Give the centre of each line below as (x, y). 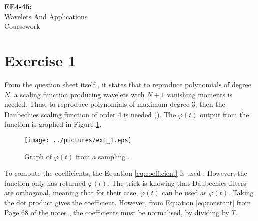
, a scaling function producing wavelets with (77, 94)
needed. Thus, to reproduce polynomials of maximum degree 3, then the (115, 104)
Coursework (22, 26)
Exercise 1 (40, 60)
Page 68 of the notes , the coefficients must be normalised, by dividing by (117, 212)
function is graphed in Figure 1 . (53, 124)
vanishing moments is (200, 94)
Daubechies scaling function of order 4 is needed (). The (90, 114)
